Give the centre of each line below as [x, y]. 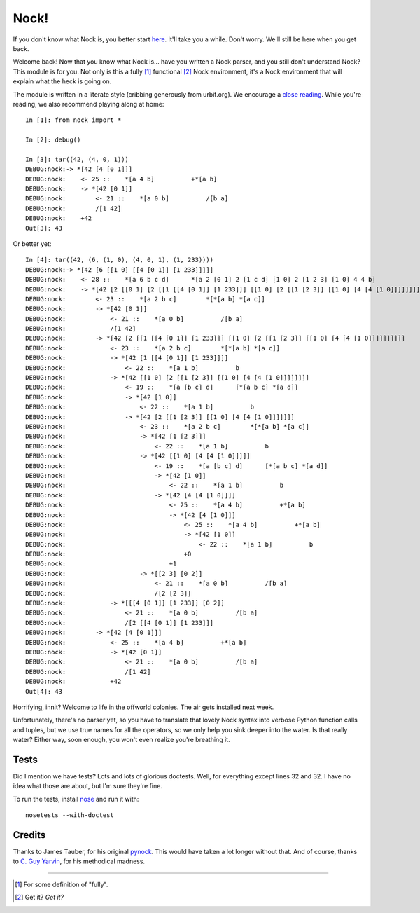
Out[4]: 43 [44, 691]
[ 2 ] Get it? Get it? [40, 898]
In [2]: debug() [53, 140]
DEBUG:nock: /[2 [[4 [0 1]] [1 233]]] [119, 623]
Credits [29, 835]
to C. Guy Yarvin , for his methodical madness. [79, 861]
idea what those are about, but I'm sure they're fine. [87, 786]
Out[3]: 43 [44, 228]
